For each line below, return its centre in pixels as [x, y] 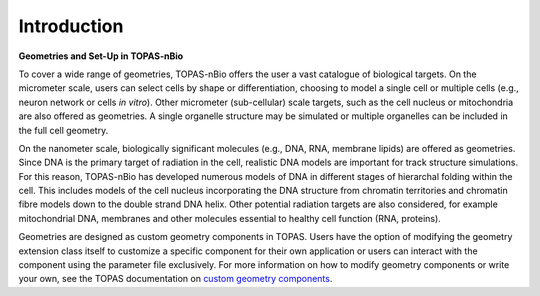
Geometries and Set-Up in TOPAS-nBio [101, 56]
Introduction [71, 26]
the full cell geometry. [63, 130]
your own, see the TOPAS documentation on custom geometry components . [175, 279]
